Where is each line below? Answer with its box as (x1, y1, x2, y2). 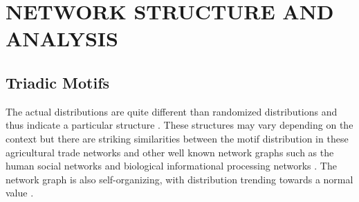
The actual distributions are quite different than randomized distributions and (6, 104, 338, 118)
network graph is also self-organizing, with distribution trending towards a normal (6, 172, 353, 186)
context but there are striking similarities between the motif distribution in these (6, 131, 349, 145)
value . (6, 185, 34, 200)
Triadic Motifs (6, 71, 110, 93)
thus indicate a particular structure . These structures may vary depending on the (6, 118, 353, 132)
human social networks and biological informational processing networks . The (6, 158, 337, 173)
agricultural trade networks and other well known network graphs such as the (6, 145, 334, 159)
